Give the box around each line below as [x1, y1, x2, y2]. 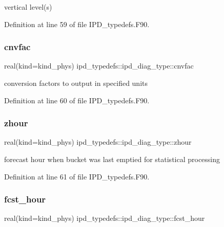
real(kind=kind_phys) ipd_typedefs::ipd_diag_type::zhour [4, 137, 192, 147]
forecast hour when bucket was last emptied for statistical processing [4, 154, 220, 164]
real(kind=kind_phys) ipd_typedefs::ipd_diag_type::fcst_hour [4, 213, 205, 223]
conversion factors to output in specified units [4, 78, 148, 88]
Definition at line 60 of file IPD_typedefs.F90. [4, 95, 150, 105]
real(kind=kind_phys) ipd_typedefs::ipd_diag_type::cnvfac [4, 60, 194, 71]
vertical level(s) [4, 2, 52, 12]
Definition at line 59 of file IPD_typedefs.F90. [4, 18, 150, 29]
